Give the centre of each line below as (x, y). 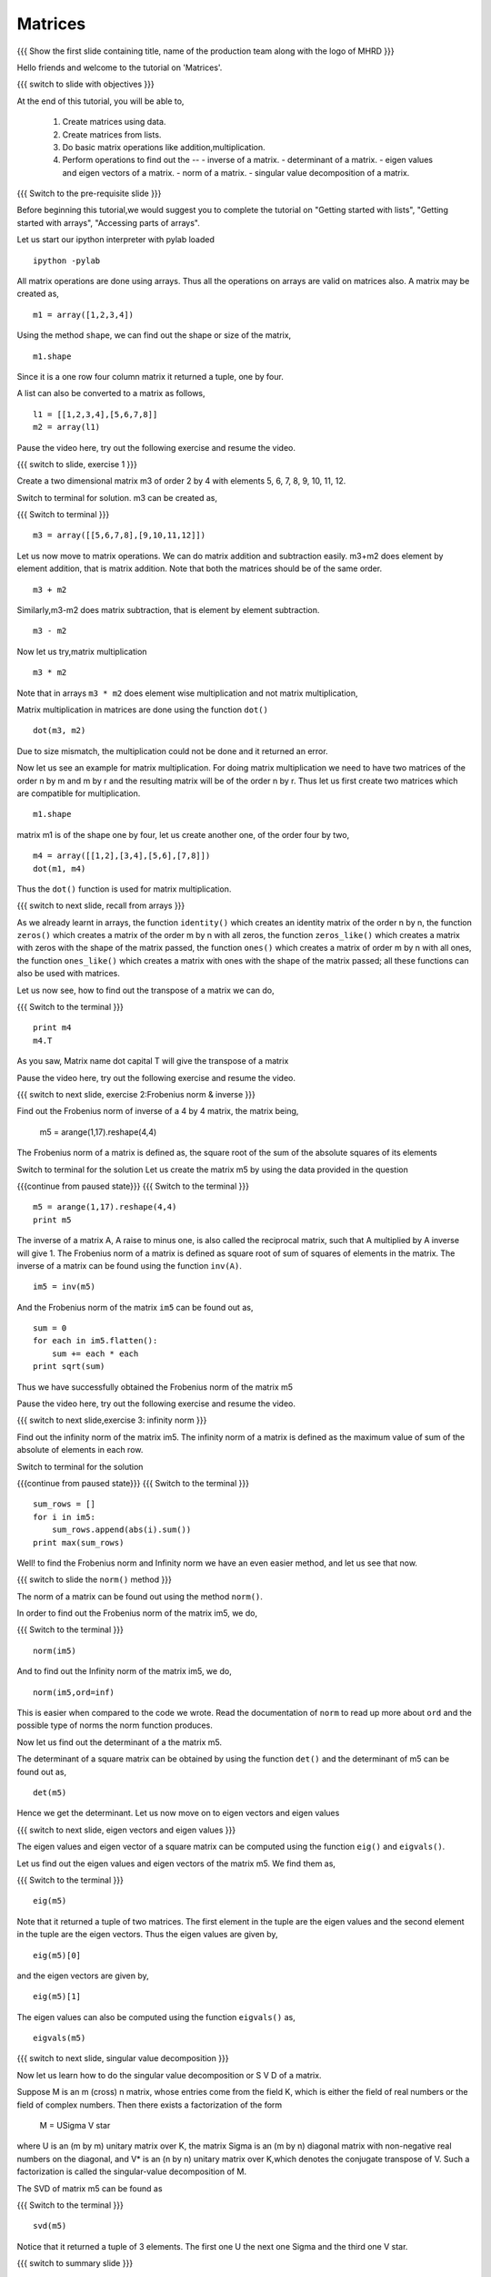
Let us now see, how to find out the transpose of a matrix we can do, (145, 990)
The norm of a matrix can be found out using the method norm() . (140, 1596)
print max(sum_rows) (79, 1542)
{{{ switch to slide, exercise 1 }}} (77, 464)
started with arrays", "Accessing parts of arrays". (108, 222)
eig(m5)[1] (57, 1996)
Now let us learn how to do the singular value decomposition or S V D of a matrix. (169, 2075)
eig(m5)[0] (57, 1955)
